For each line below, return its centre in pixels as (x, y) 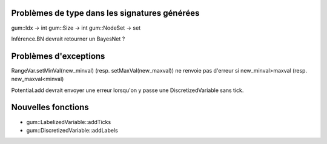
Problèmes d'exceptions (58, 56)
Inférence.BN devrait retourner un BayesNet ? (68, 39)
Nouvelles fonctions (50, 107)
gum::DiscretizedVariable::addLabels (72, 130)
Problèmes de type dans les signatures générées (105, 13)
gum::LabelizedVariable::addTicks (69, 122)
